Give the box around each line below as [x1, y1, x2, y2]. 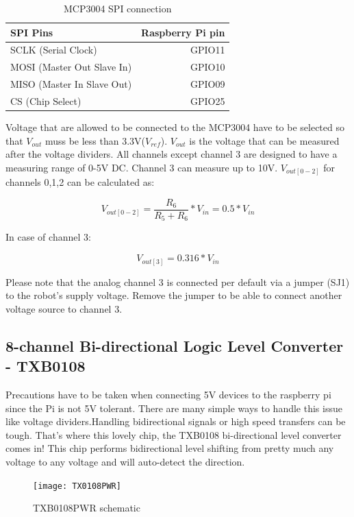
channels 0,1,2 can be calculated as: [5, 175, 155, 189]
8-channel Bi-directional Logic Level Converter [5, 335, 344, 356]
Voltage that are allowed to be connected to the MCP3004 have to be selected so [5, 120, 344, 134]
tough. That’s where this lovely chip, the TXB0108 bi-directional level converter [5, 427, 342, 442]
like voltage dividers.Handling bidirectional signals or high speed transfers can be [5, 414, 346, 429]
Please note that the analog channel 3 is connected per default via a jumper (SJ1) [5, 274, 350, 289]
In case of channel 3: [5, 230, 91, 244]
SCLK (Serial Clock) [10, 43, 97, 57]
